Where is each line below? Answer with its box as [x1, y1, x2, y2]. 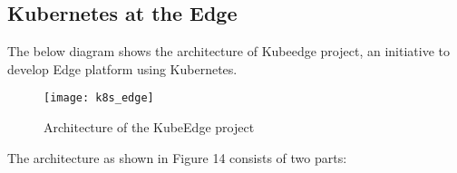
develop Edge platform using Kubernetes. [7, 59, 238, 78]
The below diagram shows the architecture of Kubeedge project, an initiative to [7, 42, 450, 61]
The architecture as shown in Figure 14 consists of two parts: [7, 148, 347, 167]
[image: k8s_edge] [44, 91, 154, 105]
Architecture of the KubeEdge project [44, 118, 255, 137]
